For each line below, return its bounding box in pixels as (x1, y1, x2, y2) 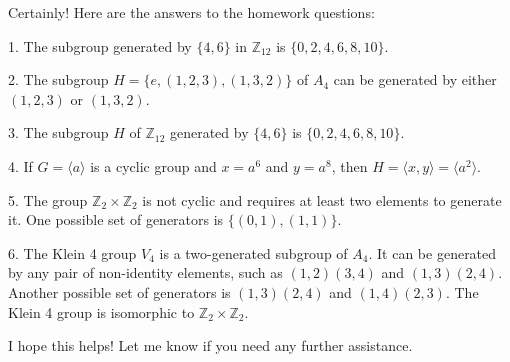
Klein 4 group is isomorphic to (8, 301, 195, 322)
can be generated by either (333, 69, 497, 90)
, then (331, 155, 368, 176)
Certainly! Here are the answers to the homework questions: (8, 2, 375, 22)
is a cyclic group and (90, 155, 217, 176)
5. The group (8, 189, 88, 210)
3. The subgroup (8, 122, 109, 143)
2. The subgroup (8, 69, 109, 90)
